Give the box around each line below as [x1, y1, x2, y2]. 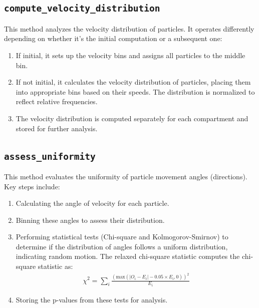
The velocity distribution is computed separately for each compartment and [16, 113, 248, 123]
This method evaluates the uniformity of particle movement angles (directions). [4, 171, 247, 181]
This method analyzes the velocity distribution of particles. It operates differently [4, 23, 254, 34]
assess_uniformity [4, 151, 96, 162]
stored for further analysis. [16, 123, 98, 133]
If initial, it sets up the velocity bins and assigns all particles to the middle [16, 50, 245, 60]
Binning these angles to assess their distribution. [16, 214, 165, 225]
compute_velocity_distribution [4, 3, 160, 14]
